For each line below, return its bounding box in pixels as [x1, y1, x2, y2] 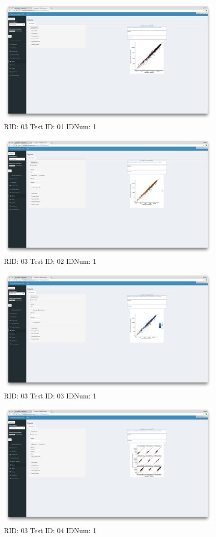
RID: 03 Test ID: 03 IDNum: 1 [4, 390, 97, 400]
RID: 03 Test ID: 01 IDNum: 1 [4, 121, 97, 132]
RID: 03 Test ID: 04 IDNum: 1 [4, 525, 97, 535]
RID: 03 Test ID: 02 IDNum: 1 [4, 255, 97, 266]
